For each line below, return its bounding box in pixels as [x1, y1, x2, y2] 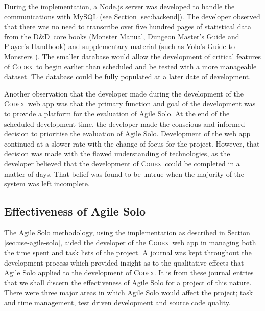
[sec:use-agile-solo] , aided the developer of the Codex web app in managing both [4, 237, 256, 248]
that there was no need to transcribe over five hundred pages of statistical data [4, 21, 251, 32]
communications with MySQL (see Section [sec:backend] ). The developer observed [4, 11, 260, 21]
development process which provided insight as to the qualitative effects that [4, 257, 244, 268]
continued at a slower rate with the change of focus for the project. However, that [4, 138, 260, 149]
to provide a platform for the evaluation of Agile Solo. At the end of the [4, 108, 230, 118]
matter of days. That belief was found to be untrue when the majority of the [4, 168, 245, 179]
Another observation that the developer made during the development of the [4, 88, 244, 99]
